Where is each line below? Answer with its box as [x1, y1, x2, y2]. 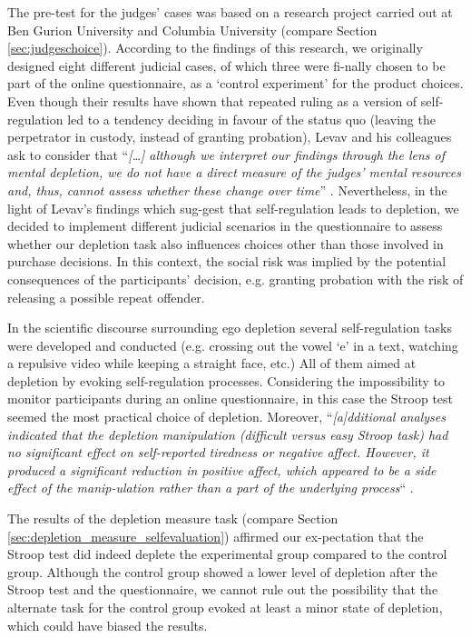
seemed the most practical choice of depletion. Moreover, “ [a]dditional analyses [7, 407, 446, 426]
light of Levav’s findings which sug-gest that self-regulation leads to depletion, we [7, 198, 459, 217]
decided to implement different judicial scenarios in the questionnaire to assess [7, 216, 443, 235]
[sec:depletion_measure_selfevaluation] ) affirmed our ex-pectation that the [7, 526, 424, 545]
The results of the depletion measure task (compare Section [7, 509, 339, 528]
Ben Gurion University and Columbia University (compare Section [7, 20, 378, 39]
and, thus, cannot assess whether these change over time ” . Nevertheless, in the [7, 180, 447, 199]
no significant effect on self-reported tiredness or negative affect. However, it [7, 443, 429, 462]
